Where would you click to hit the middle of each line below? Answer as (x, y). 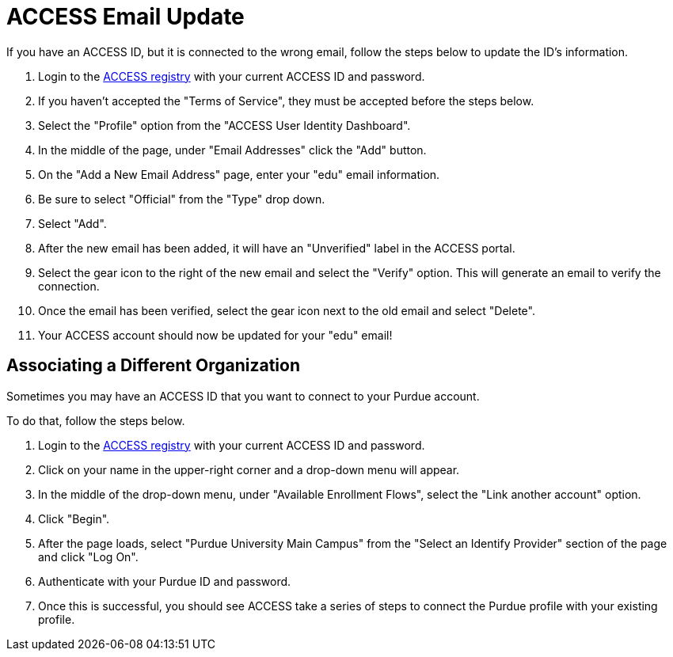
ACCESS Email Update (125, 17)
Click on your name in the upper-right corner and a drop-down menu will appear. (249, 469)
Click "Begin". (74, 518)
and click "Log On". (88, 556)
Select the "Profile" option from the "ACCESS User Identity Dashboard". (224, 125)
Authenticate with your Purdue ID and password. (165, 581)
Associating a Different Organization (153, 366)
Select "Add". (72, 223)
